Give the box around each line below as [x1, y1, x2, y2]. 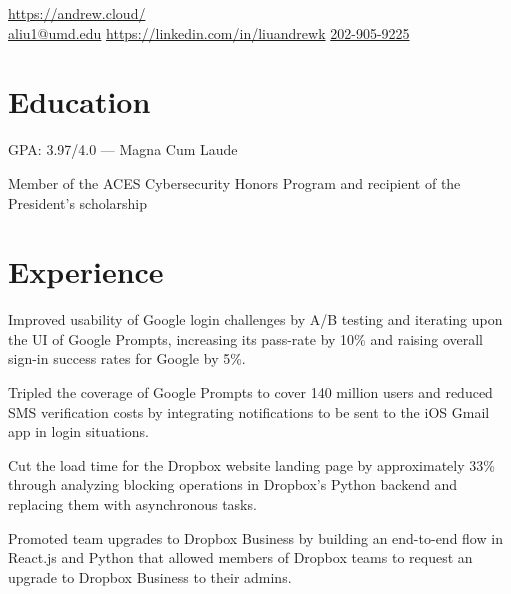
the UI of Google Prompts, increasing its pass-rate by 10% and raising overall [8, 328, 483, 349]
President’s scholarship [8, 192, 148, 213]
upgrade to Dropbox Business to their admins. [8, 566, 292, 587]
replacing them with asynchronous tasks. [8, 493, 257, 514]
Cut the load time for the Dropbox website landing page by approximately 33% [8, 454, 495, 475]
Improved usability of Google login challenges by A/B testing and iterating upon [8, 309, 503, 330]
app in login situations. [8, 421, 149, 442]
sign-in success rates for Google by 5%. [8, 348, 246, 369]
